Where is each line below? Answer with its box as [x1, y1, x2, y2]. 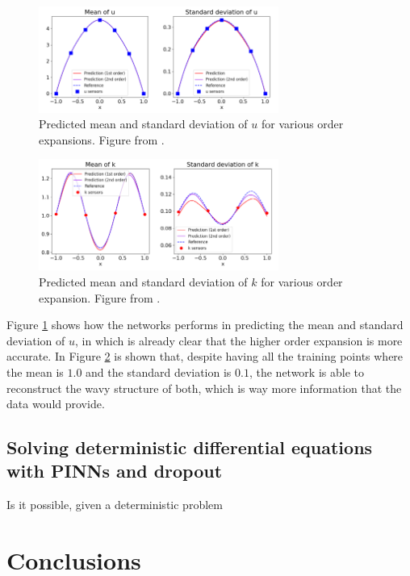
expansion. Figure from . [39, 289, 161, 306]
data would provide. [6, 395, 105, 412]
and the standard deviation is [86, 363, 232, 380]
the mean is [6, 363, 64, 380]
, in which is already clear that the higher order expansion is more [75, 332, 403, 349]
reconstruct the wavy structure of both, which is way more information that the [6, 379, 402, 396]
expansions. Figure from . [39, 131, 165, 148]
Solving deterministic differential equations [6, 435, 373, 460]
